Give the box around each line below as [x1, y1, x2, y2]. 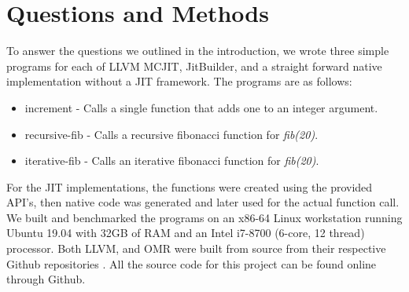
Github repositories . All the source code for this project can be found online [6, 255, 377, 272]
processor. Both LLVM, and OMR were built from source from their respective [6, 240, 386, 257]
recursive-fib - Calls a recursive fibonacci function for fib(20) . [24, 126, 319, 142]
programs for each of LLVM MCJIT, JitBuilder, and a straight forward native [6, 57, 382, 74]
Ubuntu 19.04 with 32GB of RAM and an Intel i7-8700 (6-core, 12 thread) [6, 224, 365, 241]
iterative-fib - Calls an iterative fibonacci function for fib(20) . [24, 152, 319, 169]
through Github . [6, 271, 86, 287]
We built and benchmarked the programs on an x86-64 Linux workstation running [6, 209, 403, 225]
